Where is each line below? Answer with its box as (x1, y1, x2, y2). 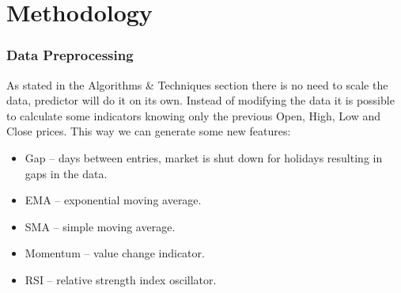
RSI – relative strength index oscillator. (25, 271, 217, 287)
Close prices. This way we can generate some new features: (6, 123, 291, 139)
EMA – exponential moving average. (25, 192, 202, 208)
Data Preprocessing (6, 45, 134, 65)
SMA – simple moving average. (25, 218, 176, 234)
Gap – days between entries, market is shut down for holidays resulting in (25, 149, 383, 166)
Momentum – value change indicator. (25, 245, 205, 261)
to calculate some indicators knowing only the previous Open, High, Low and (6, 107, 381, 124)
